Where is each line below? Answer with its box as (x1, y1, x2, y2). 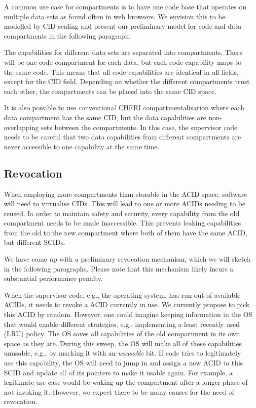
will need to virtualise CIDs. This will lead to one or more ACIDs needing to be (4, 198, 246, 209)
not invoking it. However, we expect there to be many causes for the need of (4, 386, 234, 397)
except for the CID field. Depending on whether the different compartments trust (4, 76, 250, 87)
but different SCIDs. (4, 237, 65, 247)
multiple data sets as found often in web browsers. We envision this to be (4, 11, 225, 21)
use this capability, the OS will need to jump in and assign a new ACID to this (4, 358, 243, 368)
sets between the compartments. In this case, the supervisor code (41, 122, 238, 132)
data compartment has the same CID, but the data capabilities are (4, 112, 206, 122)
